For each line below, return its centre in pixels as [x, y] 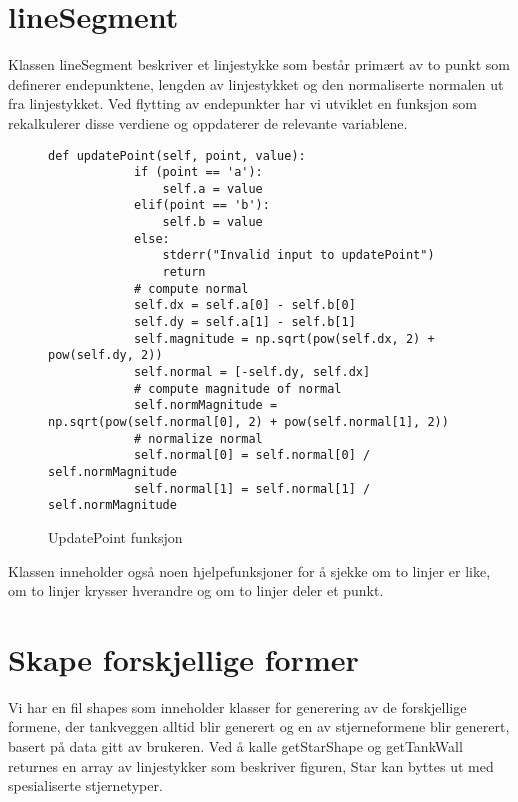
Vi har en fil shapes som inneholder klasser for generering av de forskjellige [237, 706]
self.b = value [212, 222]
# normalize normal [198, 438]
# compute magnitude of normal [237, 388]
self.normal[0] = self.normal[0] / [252, 455]
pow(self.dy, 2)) [105, 355]
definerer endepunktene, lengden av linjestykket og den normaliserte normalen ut [256, 83]
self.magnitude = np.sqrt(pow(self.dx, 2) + [284, 338]
